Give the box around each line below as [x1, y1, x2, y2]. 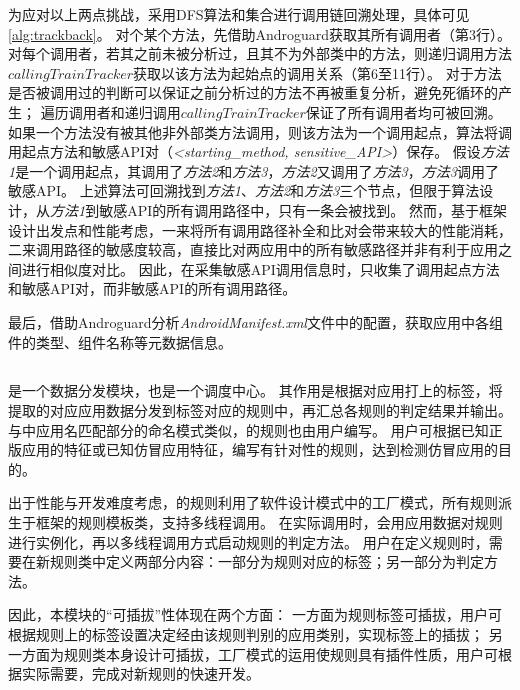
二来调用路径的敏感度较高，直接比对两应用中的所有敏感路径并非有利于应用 [8, 239, 498, 260]
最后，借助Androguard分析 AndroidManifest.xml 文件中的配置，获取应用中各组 [8, 311, 503, 332]
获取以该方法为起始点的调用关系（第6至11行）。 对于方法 [133, 62, 502, 83]
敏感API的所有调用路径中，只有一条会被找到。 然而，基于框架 [99, 199, 507, 220]
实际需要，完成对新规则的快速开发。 [21, 663, 260, 684]
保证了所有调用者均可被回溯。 [305, 101, 502, 122]
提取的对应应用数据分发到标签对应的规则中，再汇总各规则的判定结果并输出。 [8, 400, 512, 421]
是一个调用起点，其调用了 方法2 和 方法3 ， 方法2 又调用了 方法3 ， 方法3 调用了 [15, 160, 499, 181]
